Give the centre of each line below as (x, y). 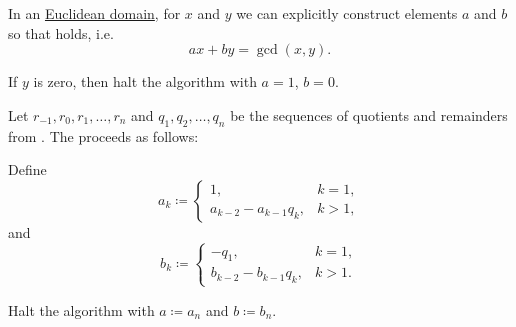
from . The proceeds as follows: (103, 135)
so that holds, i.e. (61, 32)
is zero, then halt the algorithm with (145, 81)
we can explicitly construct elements (347, 13)
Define (27, 169)
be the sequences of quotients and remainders (369, 114)
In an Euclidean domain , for (94, 13)
